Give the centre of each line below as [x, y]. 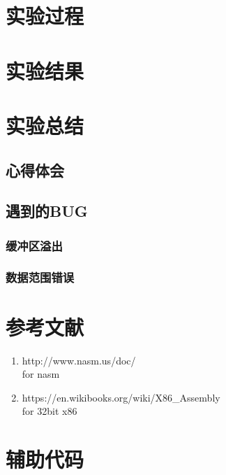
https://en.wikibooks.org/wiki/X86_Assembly [121, 397]
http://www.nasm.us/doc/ [79, 360]
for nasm [41, 374]
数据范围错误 [40, 277]
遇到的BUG [47, 211]
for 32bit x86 [50, 411]
